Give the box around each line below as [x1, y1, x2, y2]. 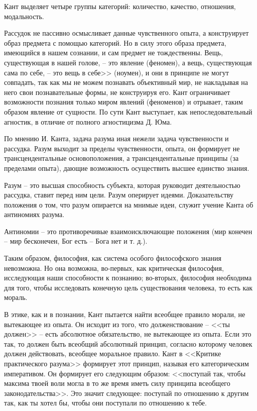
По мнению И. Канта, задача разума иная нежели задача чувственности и [4, 133, 229, 144]
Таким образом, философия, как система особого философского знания [4, 253, 221, 263]
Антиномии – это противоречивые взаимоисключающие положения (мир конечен [4, 226, 252, 236]
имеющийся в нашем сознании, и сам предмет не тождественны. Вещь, [4, 47, 223, 58]
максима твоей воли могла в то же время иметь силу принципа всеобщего [4, 378, 230, 388]
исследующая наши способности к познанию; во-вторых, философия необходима [4, 272, 252, 283]
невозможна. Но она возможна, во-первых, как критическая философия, [4, 262, 224, 273]
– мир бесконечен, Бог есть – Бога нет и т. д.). [4, 236, 148, 246]
